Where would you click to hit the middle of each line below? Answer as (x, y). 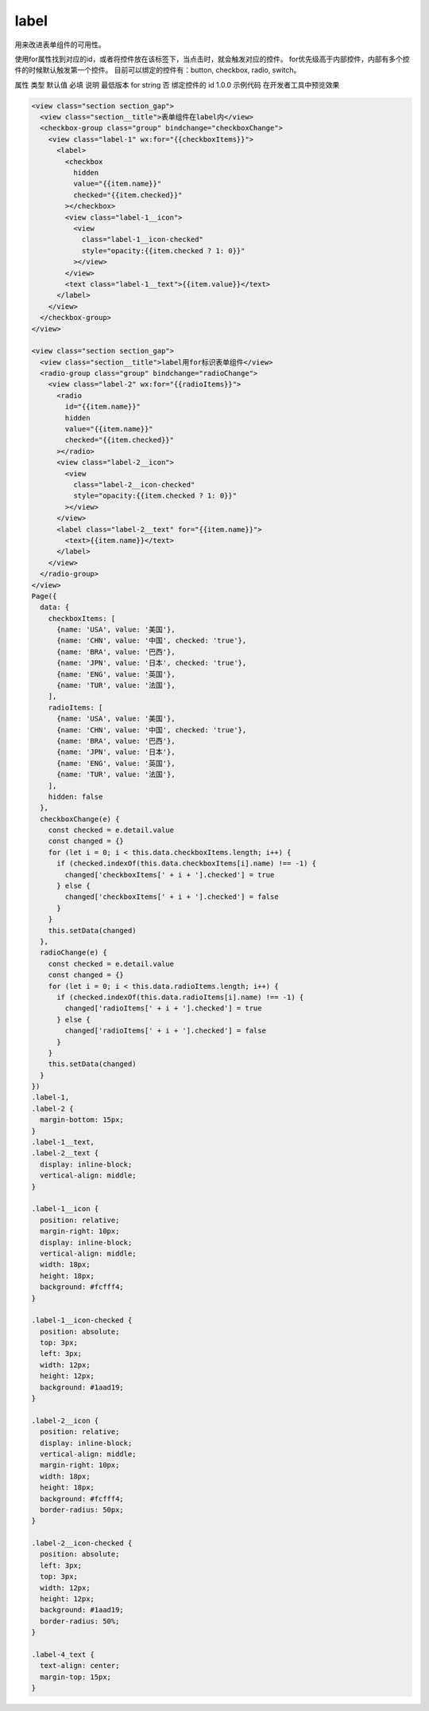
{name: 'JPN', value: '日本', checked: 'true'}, (152, 663)
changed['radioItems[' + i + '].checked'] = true (163, 1008)
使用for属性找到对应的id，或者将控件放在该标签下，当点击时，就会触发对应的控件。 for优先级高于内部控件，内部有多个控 (212, 59)
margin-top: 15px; (75, 1677)
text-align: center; (80, 1666)
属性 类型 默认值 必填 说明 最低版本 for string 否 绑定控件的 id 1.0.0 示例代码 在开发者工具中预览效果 (177, 84)
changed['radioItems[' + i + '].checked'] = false (165, 1031)
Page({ (44, 596)
